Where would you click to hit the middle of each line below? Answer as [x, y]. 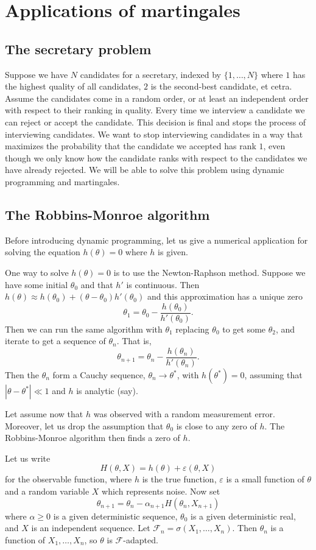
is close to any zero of [216, 425]
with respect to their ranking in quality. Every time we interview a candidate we [155, 110]
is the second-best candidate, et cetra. [221, 86]
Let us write [28, 458]
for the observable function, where [68, 479]
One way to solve [37, 272]
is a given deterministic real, [243, 516]
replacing [192, 329]
